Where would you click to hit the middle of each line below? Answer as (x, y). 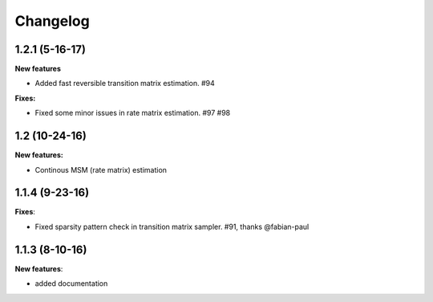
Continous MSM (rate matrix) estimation (101, 169)
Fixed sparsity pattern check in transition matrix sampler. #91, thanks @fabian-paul (172, 226)
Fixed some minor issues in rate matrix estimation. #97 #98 (133, 113)
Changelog (52, 21)
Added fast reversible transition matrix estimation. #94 (125, 84)
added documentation (71, 284)
